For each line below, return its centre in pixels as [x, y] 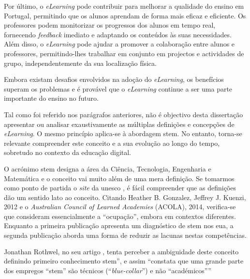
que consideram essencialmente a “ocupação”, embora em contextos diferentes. [120, 216]
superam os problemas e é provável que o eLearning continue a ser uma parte [118, 88]
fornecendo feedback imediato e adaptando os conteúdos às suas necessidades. [118, 34]
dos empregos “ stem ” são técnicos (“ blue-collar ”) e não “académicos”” [108, 270]
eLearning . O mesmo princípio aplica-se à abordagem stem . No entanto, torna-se [123, 133]
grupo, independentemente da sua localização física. [80, 63]
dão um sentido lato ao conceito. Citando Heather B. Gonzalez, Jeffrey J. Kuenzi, [125, 197]
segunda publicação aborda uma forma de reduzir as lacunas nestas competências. [125, 235]
